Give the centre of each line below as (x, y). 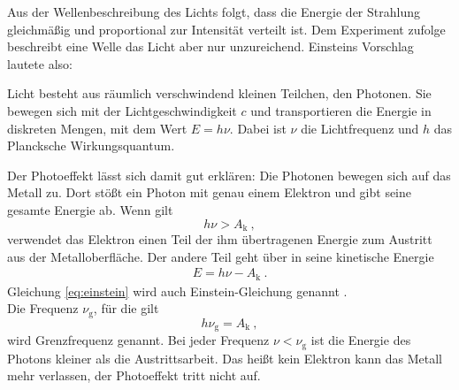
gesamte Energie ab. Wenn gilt (90, 209)
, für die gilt (126, 308)
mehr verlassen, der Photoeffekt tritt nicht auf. (134, 375)
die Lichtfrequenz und (360, 128)
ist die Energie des (361, 340)
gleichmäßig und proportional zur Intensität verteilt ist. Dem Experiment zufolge (226, 29)
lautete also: (40, 63)
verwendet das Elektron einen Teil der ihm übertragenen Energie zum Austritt (220, 238)
